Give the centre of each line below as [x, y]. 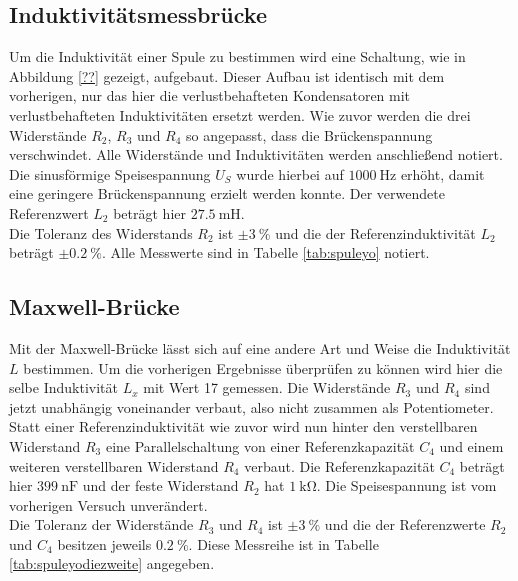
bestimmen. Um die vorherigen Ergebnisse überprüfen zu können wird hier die [263, 367]
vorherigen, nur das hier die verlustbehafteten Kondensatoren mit [210, 95]
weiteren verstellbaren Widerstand [114, 465]
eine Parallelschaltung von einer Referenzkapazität [260, 445]
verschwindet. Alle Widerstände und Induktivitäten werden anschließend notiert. [256, 154]
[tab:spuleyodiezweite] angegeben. [112, 563]
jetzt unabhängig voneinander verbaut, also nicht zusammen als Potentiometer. [251, 406]
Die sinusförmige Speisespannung [110, 173]
